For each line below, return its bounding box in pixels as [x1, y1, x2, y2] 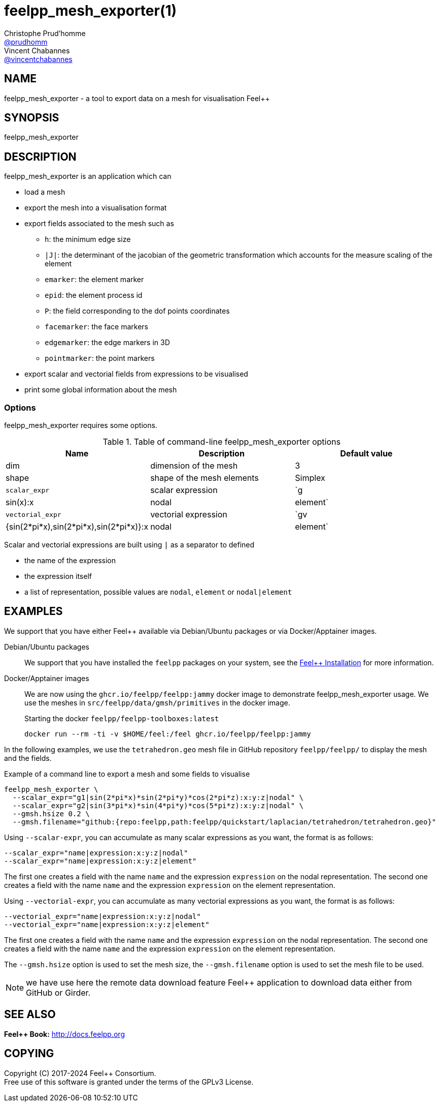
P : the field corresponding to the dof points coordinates [45, 306, 230, 316]
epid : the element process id [45, 291, 143, 300]
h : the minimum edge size [45, 235, 131, 244]
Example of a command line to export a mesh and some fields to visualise [4, 769, 250, 778]
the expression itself [24, 572, 92, 581]
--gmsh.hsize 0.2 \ [12, 809, 90, 818]
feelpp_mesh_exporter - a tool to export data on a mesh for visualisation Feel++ [4, 94, 270, 103]
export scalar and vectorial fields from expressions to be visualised [24, 370, 248, 379]
